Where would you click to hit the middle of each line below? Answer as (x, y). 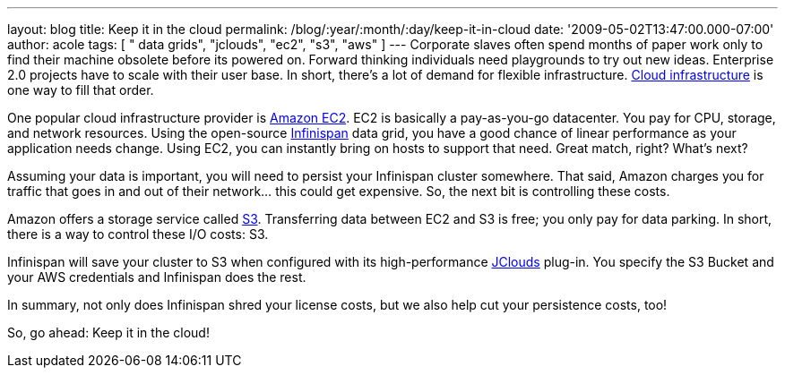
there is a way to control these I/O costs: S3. (138, 234)
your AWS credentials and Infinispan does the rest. (157, 277)
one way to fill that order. (81, 90)
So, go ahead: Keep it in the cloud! (108, 332)
